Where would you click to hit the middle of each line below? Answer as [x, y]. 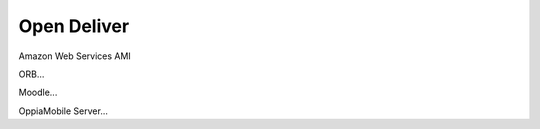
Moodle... [38, 92]
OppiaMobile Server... [63, 111]
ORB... [31, 74]
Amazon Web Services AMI [75, 56]
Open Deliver [74, 26]
